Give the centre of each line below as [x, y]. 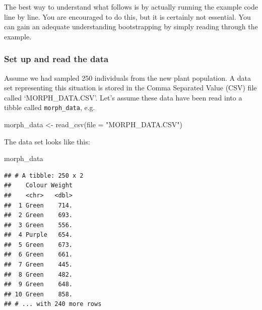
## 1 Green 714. [39, 205]
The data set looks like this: [47, 141]
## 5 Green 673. [39, 245]
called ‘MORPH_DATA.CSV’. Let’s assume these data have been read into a [123, 97]
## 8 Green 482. [39, 274]
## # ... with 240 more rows [53, 304]
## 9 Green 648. [39, 285]
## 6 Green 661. [39, 255]
